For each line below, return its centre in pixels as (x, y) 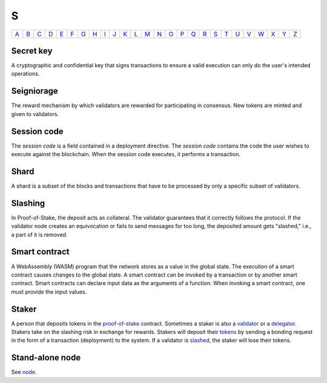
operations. (25, 74)
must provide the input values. (49, 292)
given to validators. (35, 114)
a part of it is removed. (39, 234)
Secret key (32, 51)
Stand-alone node (46, 358)
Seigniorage (35, 91)
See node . (24, 372)
